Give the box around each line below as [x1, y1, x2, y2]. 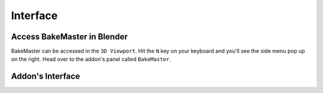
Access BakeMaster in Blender [11, 32, 128, 42]
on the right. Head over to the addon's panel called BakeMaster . [11, 55, 171, 63]
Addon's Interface [11, 72, 80, 82]
